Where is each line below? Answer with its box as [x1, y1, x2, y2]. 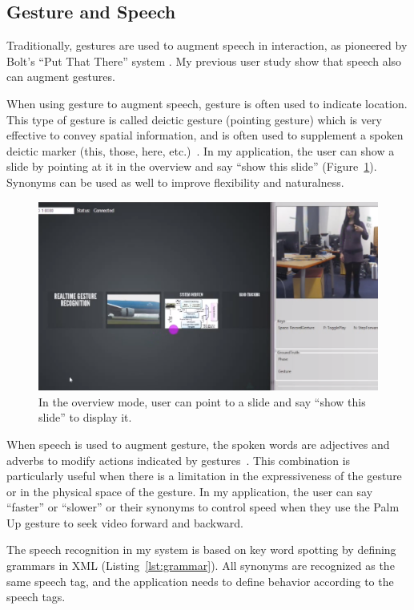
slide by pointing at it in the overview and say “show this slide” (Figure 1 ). [6, 158, 377, 175]
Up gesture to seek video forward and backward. [6, 514, 243, 531]
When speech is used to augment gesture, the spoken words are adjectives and [6, 435, 390, 452]
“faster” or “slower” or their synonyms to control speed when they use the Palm [6, 499, 400, 515]
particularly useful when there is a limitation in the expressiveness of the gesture [6, 467, 402, 484]
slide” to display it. [38, 409, 132, 426]
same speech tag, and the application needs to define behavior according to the [6, 572, 394, 589]
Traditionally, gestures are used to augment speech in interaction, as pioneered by [6, 37, 408, 54]
